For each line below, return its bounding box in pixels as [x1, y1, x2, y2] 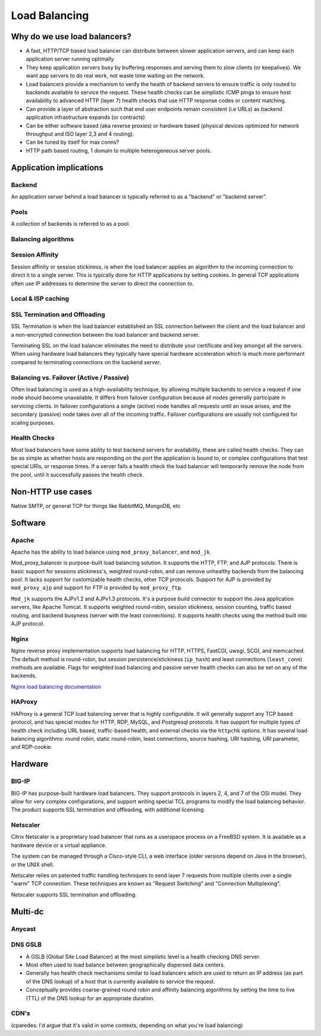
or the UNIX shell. [11, 861, 55, 868]
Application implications [11, 162, 103, 172]
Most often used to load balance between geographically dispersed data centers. [26, 961, 225, 968]
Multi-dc [11, 907, 44, 917]
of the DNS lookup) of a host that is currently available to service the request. [26, 978, 215, 985]
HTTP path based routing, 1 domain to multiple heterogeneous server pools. [26, 147, 212, 154]
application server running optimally [26, 55, 114, 62]
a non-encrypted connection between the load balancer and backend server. [11, 331, 200, 338]
